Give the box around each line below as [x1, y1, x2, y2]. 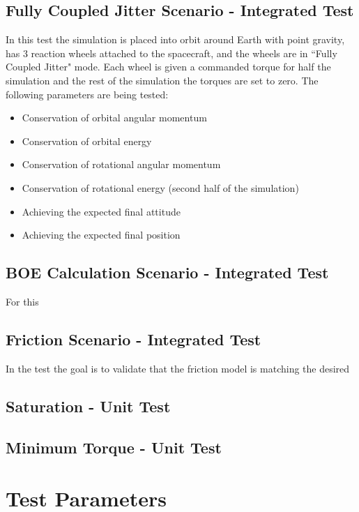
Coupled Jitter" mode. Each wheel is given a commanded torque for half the [6, 59, 331, 74]
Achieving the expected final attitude [22, 204, 181, 218]
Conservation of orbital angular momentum [22, 110, 207, 125]
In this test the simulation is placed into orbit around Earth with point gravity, [6, 32, 345, 47]
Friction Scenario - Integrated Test [6, 328, 261, 349]
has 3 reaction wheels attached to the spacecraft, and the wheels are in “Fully [6, 45, 337, 60]
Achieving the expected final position [22, 227, 181, 242]
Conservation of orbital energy [22, 133, 152, 148]
